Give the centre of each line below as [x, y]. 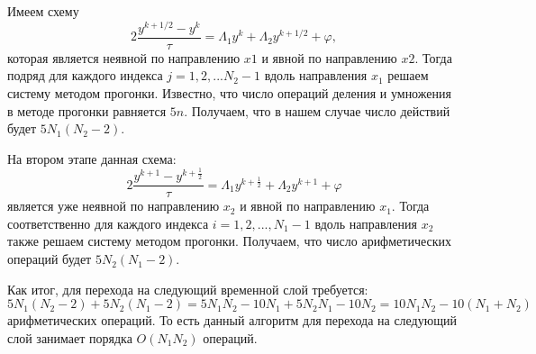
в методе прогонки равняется [87, 110]
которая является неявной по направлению [124, 57]
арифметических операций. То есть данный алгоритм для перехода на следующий [232, 320]
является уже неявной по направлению [114, 206]
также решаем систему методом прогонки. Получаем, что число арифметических [229, 241]
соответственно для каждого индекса [108, 223]
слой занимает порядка [70, 337]
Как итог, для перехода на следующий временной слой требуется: [188, 289]
